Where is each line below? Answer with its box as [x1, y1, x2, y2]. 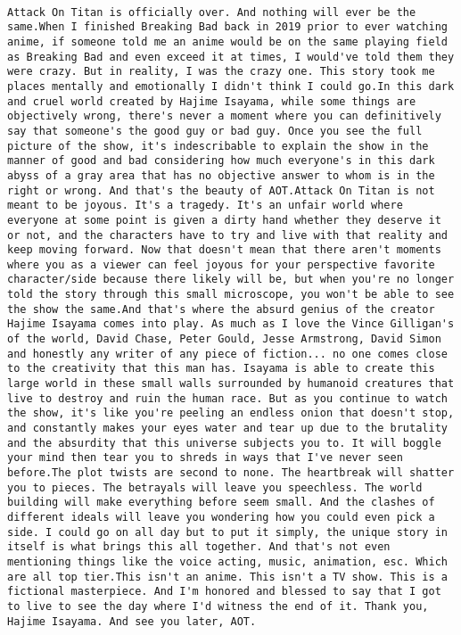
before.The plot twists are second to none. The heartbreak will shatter [7, 466, 455, 479]
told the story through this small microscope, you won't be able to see [7, 288, 455, 301]
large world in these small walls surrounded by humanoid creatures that [7, 377, 455, 391]
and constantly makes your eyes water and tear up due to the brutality [7, 422, 448, 435]
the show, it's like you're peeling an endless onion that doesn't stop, [7, 407, 455, 420]
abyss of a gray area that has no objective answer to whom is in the [7, 169, 435, 182]
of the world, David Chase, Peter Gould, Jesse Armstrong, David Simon [7, 333, 441, 346]
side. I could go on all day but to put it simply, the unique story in [7, 525, 448, 539]
